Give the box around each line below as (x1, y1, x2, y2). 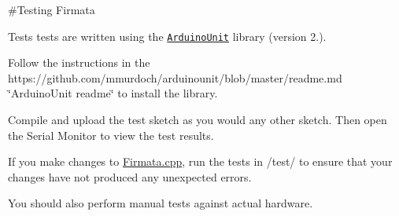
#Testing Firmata (8, 2, 95, 17)
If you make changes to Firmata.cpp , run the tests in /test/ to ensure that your (8, 153, 393, 170)
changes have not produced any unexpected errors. (8, 168, 252, 185)
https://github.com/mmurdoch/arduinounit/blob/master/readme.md (8, 69, 342, 86)
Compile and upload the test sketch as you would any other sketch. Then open (8, 112, 387, 128)
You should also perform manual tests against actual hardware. (8, 195, 313, 211)
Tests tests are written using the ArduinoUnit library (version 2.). (8, 27, 327, 44)
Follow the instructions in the (8, 54, 150, 71)
